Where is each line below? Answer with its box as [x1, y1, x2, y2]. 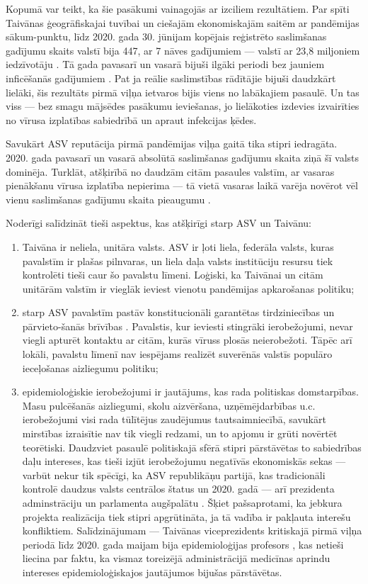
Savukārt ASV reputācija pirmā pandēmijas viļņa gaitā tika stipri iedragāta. [6, 136, 338, 151]
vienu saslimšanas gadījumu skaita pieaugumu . [6, 191, 211, 206]
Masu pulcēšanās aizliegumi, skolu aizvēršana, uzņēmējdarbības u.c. [22, 398, 316, 412]
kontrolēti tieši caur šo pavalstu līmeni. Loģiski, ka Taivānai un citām [22, 267, 323, 282]
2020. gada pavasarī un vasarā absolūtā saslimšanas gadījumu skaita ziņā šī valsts [6, 150, 360, 164]
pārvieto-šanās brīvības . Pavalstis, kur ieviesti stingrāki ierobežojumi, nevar [22, 318, 353, 333]
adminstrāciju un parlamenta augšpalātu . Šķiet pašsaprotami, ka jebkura [22, 495, 343, 510]
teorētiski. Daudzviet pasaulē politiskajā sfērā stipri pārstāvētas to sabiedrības [22, 439, 362, 454]
